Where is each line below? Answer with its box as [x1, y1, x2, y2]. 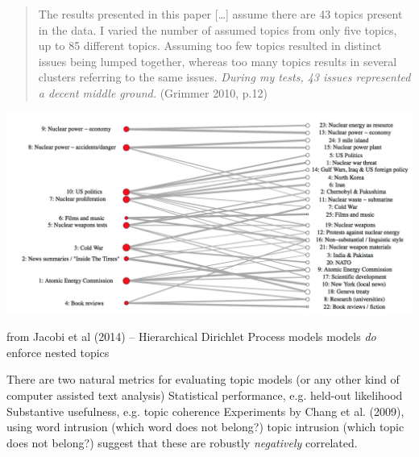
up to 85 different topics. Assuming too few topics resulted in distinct [38, 37, 382, 54]
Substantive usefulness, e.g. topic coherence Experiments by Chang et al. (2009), [6, 402, 404, 419]
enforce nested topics [6, 343, 110, 360]
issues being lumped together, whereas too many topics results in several [38, 52, 397, 69]
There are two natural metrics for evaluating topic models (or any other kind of [6, 371, 400, 388]
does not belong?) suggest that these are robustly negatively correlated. [6, 434, 358, 451]
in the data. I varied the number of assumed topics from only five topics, [38, 21, 397, 38]
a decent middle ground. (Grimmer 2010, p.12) [38, 84, 268, 101]
